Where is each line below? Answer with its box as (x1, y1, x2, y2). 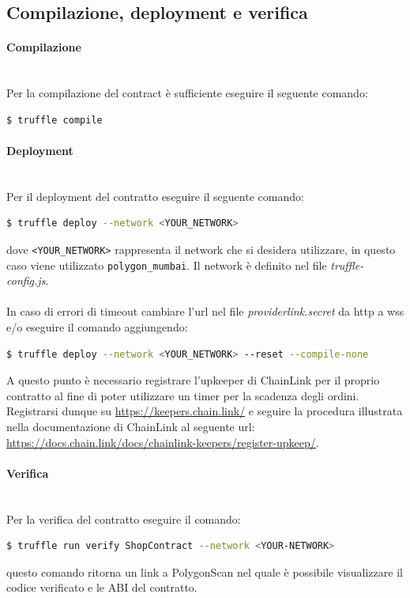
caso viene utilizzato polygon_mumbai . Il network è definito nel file (6, 256, 327, 273)
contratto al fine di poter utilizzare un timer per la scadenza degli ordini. (6, 387, 359, 403)
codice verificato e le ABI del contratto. (6, 579, 197, 596)
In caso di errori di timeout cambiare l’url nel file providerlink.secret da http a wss (6, 303, 404, 320)
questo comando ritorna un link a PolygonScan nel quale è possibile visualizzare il (6, 563, 403, 580)
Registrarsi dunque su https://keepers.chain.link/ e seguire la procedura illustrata (6, 403, 403, 419)
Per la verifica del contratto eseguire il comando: (6, 510, 241, 527)
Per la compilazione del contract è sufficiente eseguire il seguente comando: (6, 85, 368, 101)
